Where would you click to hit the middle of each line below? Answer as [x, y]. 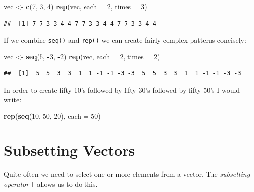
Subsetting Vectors [70, 150]
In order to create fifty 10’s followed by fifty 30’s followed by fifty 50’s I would [122, 90]
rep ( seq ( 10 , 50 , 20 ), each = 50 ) [52, 116]
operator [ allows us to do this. [51, 183]
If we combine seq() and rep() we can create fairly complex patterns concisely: [125, 40]
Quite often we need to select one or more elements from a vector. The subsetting [127, 173]
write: [13, 99]
